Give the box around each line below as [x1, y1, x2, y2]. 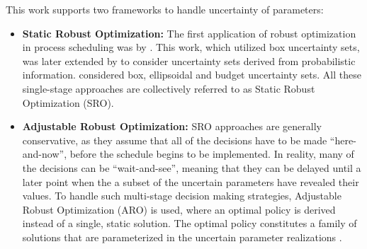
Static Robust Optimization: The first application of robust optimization [22, 25, 356, 40]
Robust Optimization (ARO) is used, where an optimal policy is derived [22, 202, 336, 216]
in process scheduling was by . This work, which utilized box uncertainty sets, [22, 40, 360, 54]
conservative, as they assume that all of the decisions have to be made [22, 132, 327, 147]
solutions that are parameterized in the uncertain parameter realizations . [22, 229, 342, 244]
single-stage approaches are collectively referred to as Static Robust [22, 81, 315, 95]
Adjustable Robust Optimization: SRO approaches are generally [22, 119, 322, 134]
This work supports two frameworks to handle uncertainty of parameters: [6, 2, 324, 16]
